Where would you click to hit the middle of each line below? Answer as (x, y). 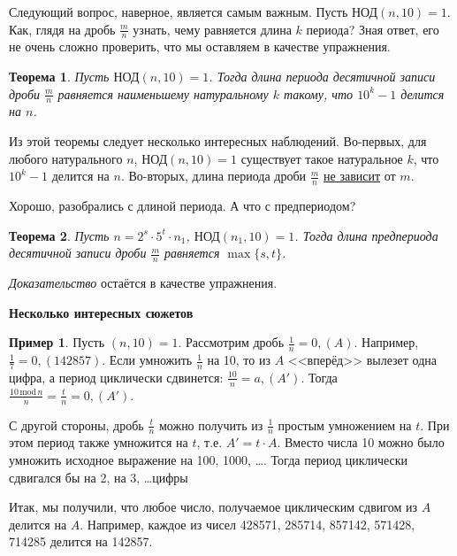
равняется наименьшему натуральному (163, 93)
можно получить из (211, 425)
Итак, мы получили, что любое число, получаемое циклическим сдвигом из (213, 507)
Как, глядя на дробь (62, 29)
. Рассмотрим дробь (231, 342)
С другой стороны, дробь (76, 425)
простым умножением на (345, 425)
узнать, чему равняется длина (212, 29)
